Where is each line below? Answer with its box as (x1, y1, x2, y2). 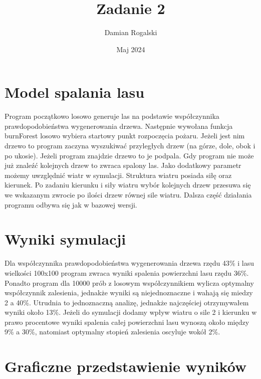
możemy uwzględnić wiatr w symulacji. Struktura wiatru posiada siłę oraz (5, 169, 232, 180)
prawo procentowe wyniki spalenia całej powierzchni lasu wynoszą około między (5, 316, 249, 327)
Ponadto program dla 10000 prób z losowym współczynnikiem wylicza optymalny (5, 277, 254, 288)
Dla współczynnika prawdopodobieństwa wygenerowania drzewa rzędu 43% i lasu (5, 258, 254, 268)
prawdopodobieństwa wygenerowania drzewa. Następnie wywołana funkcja (5, 120, 233, 131)
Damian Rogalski (104, 27, 157, 38)
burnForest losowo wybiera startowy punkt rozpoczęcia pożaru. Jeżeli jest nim (5, 130, 245, 141)
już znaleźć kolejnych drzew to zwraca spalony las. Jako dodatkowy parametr (5, 160, 241, 170)
